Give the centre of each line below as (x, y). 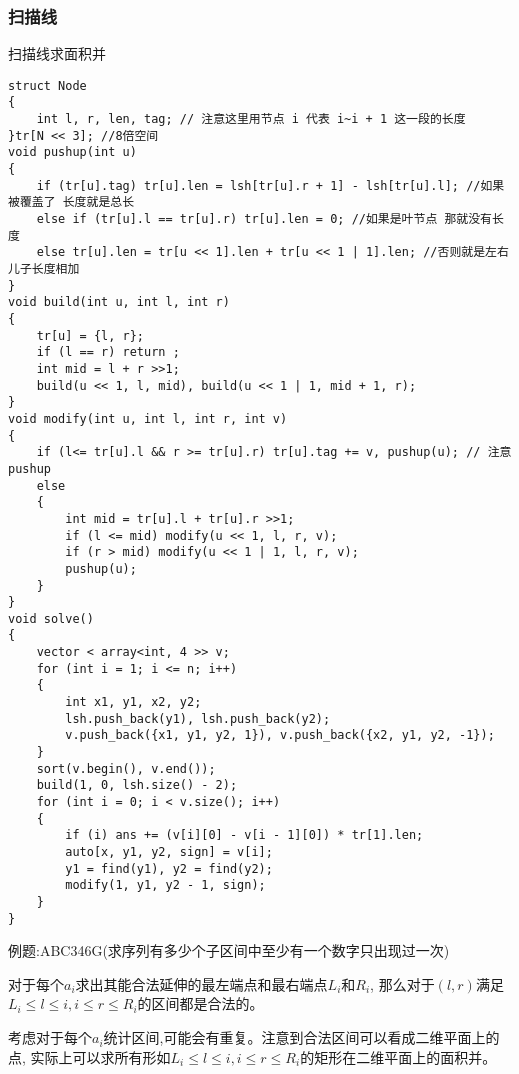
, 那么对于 (402, 983)
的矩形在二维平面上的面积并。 (398, 1056)
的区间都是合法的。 (200, 1003)
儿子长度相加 (44, 269)
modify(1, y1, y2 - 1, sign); (165, 885)
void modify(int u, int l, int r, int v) (148, 418)
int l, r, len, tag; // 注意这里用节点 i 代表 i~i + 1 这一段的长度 (251, 119)
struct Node (47, 85)
